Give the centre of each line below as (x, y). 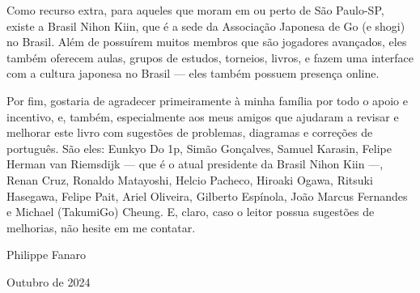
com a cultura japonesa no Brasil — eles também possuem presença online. (193, 73)
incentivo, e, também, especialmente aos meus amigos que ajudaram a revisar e (203, 116)
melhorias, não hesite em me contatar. (101, 227)
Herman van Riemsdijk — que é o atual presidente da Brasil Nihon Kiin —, (195, 164)
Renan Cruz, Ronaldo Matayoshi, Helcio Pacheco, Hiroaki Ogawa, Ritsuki (190, 179)
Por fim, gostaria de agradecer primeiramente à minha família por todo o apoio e (207, 100)
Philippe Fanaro (47, 255)
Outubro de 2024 (49, 281)
